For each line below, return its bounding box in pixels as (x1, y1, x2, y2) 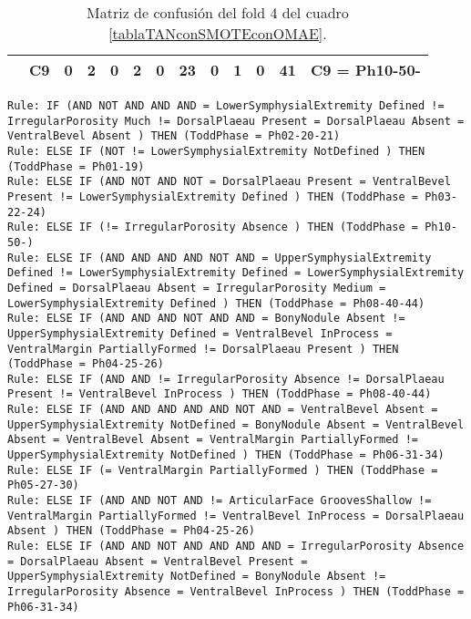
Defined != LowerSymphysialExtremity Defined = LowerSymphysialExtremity (7, 266, 465, 280)
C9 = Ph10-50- (310, 59, 421, 80)
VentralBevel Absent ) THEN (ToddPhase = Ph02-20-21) (7, 129, 341, 143)
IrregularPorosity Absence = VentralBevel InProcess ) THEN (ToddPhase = (7, 585, 465, 598)
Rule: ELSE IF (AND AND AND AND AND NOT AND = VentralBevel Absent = (7, 403, 438, 417)
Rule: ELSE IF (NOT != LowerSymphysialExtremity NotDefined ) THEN (7, 144, 425, 158)
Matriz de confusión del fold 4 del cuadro (87, 2, 349, 23)
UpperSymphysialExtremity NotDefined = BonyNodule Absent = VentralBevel (7, 418, 465, 431)
